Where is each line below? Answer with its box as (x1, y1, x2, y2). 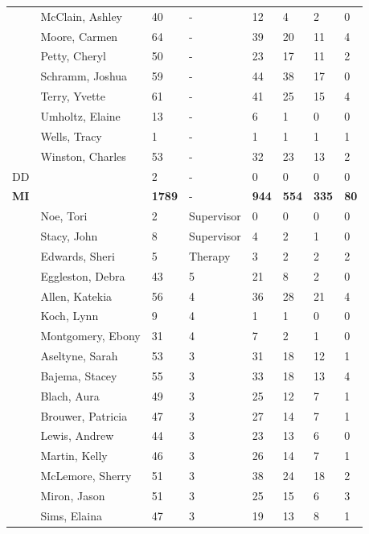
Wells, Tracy (40, 127, 102, 144)
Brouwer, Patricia (40, 407, 128, 424)
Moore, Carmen (40, 27, 118, 44)
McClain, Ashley (40, 7, 122, 24)
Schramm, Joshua (40, 68, 128, 84)
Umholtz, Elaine (40, 107, 121, 124)
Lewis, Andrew (40, 427, 114, 444)
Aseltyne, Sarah (40, 347, 118, 364)
